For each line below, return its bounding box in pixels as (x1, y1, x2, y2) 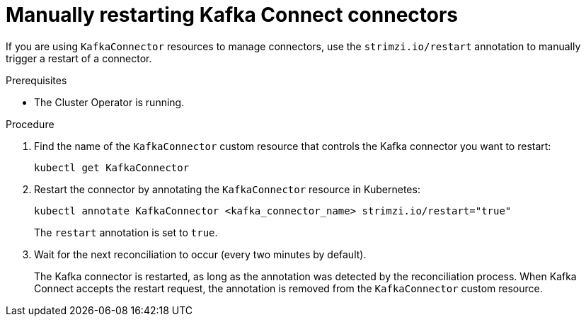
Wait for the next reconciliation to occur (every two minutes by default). (34, 248, 367, 260)
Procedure (6, 117, 54, 130)
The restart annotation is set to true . (34, 226, 218, 238)
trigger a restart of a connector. (6, 52, 152, 64)
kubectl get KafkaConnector (34, 161, 190, 173)
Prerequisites (6, 74, 67, 86)
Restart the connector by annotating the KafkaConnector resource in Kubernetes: (34, 183, 420, 195)
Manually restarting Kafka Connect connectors (6, 3, 459, 27)
